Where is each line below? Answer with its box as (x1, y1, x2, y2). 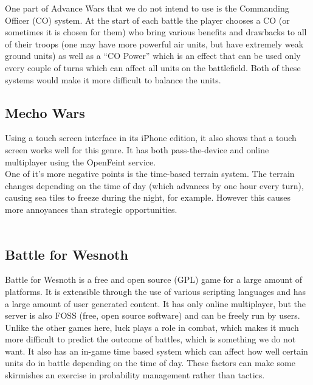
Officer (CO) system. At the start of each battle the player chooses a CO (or (5, 13, 290, 26)
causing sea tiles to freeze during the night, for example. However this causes (5, 191, 291, 204)
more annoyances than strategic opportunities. (5, 203, 177, 215)
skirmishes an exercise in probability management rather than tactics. (5, 369, 265, 381)
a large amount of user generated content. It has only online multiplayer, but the (5, 297, 306, 310)
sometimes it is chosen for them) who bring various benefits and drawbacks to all (5, 26, 307, 38)
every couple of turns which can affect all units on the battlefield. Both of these (5, 61, 301, 74)
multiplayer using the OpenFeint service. (5, 155, 156, 168)
